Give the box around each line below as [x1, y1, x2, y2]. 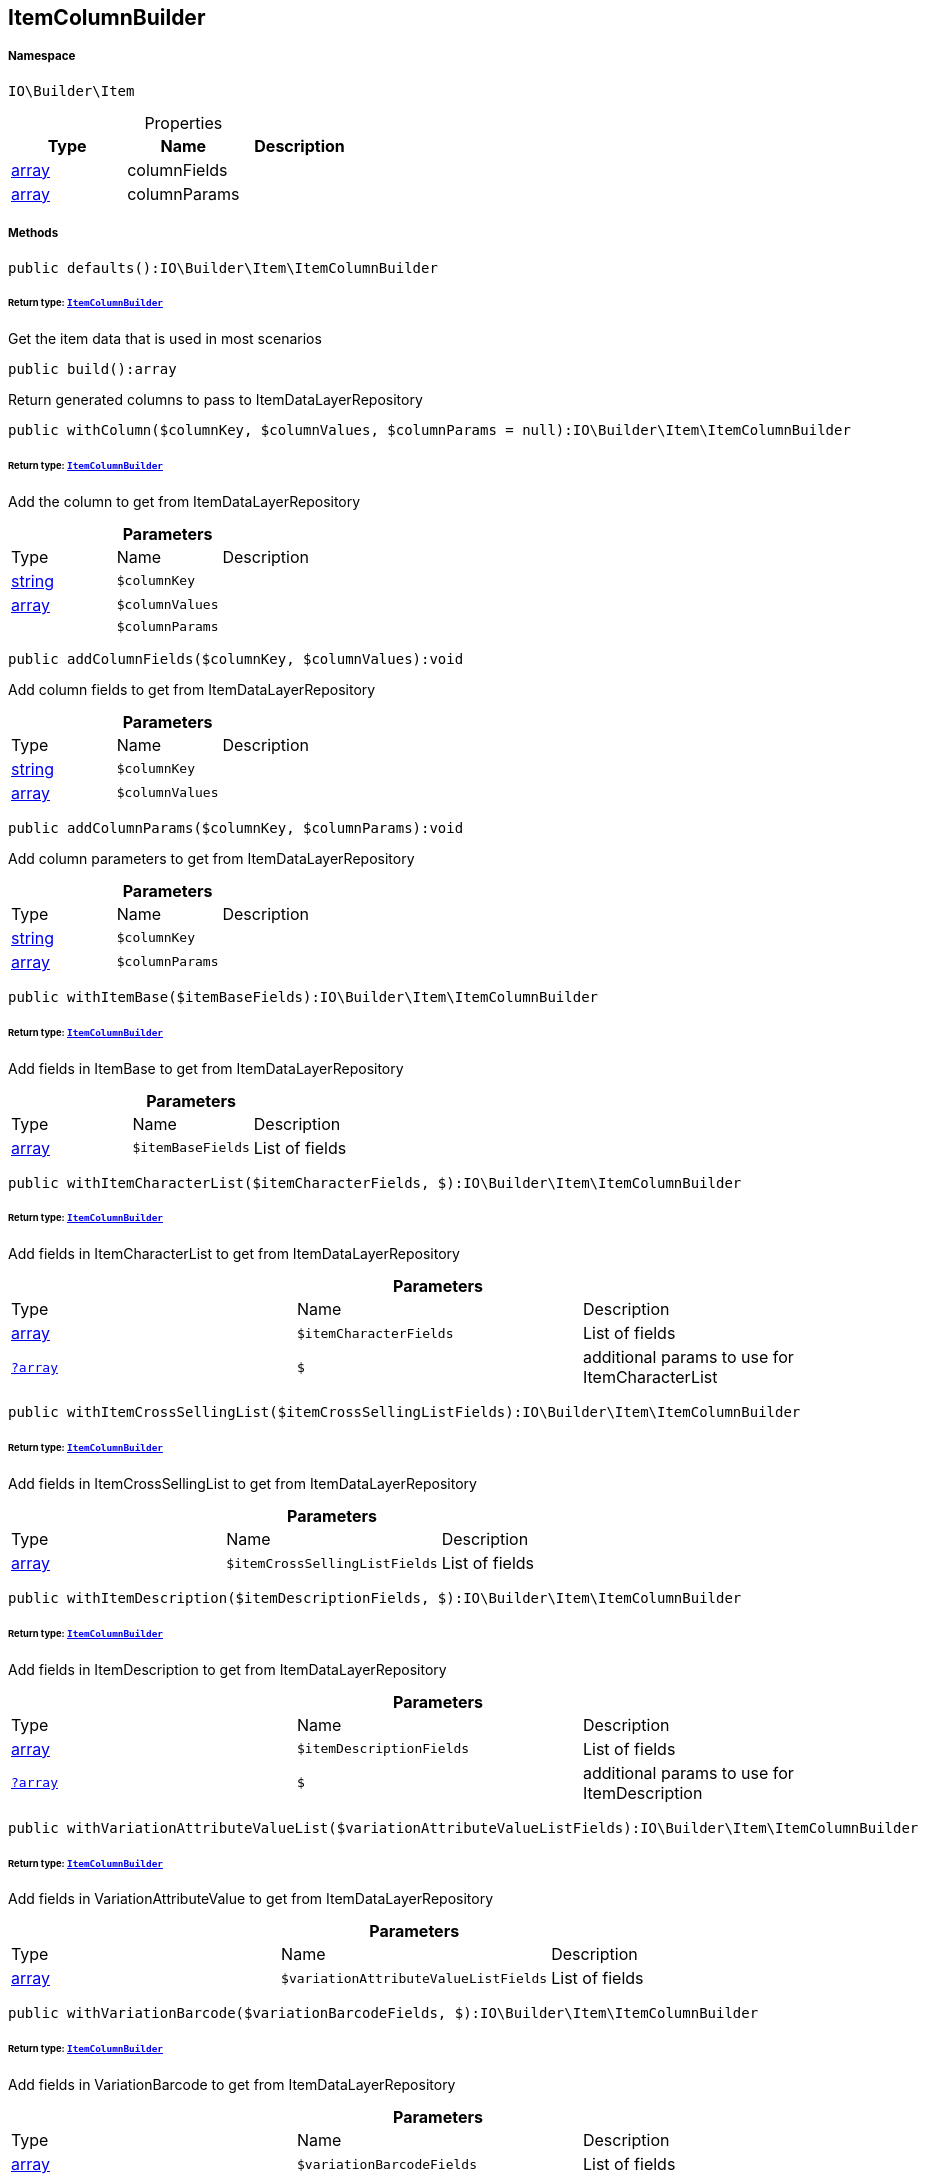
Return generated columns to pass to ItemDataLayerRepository [8, 391, 423, 409]
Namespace [8, 49, 76, 64]
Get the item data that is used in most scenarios [8, 330, 322, 348]
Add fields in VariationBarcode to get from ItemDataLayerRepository [8, 2076, 456, 2094]
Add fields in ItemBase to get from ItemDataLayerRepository [8, 1059, 404, 1077]
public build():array [8, 361, 177, 378]
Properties [144, 112, 223, 133]
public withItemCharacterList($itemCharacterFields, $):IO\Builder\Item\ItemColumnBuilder [8, 1174, 742, 1191]
